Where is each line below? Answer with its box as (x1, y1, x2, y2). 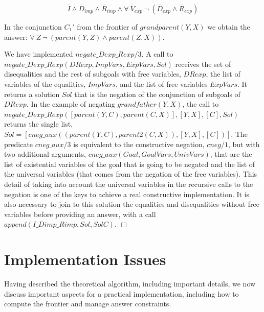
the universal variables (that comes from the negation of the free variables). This (4, 169, 257, 179)
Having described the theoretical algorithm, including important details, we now (4, 278, 256, 289)
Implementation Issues (4, 249, 166, 270)
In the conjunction (4, 21, 62, 32)
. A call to (141, 49, 173, 59)
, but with (228, 138, 260, 149)
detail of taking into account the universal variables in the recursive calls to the (4, 178, 253, 189)
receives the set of (175, 58, 231, 69)
